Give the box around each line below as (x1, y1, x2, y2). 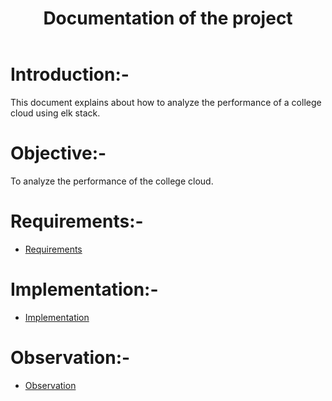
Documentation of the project (43, 7, 293, 30)
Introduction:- (10, 63, 130, 86)
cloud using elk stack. (10, 107, 101, 119)
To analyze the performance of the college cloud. (10, 175, 214, 187)
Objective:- (10, 142, 107, 165)
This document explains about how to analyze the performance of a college (10, 96, 322, 108)
